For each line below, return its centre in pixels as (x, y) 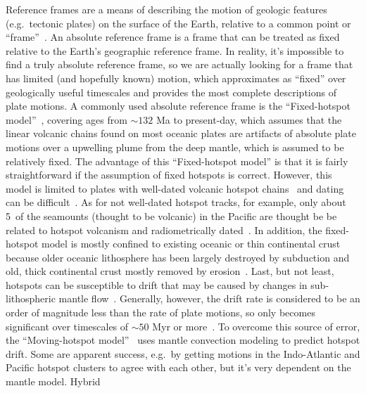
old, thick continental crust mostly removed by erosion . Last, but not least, (170, 271)
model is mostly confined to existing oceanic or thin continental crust (191, 244)
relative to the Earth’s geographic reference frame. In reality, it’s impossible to (175, 50)
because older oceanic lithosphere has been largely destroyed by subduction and (178, 257)
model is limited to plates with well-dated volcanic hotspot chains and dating (175, 188)
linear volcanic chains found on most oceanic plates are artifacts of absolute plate (181, 133)
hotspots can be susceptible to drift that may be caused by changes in (157, 284)
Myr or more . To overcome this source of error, (256, 326)
